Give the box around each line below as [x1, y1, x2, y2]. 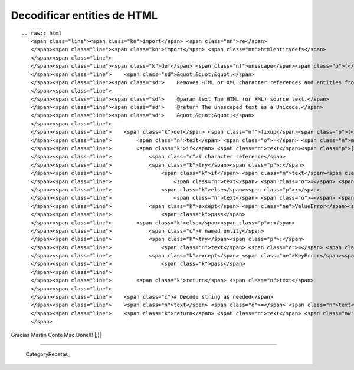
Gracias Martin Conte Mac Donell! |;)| [11, 331, 101, 338]
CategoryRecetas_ [25, 351, 71, 358]
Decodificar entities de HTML [11, 9, 158, 22]
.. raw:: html [21, 29, 62, 37]
